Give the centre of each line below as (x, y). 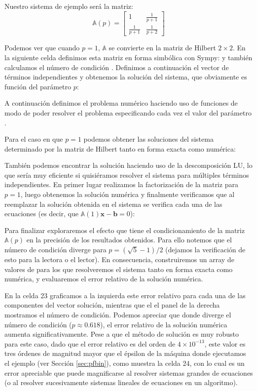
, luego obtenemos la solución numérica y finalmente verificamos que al (128, 194)
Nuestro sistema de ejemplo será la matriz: (69, 6)
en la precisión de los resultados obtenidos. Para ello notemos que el (129, 240)
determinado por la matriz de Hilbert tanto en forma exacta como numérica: (120, 148)
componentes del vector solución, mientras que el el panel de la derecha (112, 305)
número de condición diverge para (55, 250)
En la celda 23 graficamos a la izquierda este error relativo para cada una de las (125, 295)
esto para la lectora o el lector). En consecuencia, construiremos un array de (119, 259)
